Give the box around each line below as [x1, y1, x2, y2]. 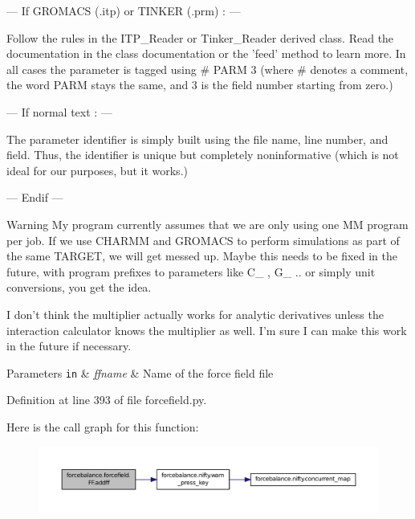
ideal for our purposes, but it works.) [6, 161, 188, 178]
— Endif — [6, 189, 63, 206]
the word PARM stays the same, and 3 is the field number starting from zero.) [6, 76, 393, 93]
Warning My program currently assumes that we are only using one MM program [6, 215, 409, 232]
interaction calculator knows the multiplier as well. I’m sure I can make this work [6, 321, 407, 338]
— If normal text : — [6, 103, 112, 120]
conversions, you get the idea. [6, 279, 152, 296]
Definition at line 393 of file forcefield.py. [6, 391, 207, 408]
